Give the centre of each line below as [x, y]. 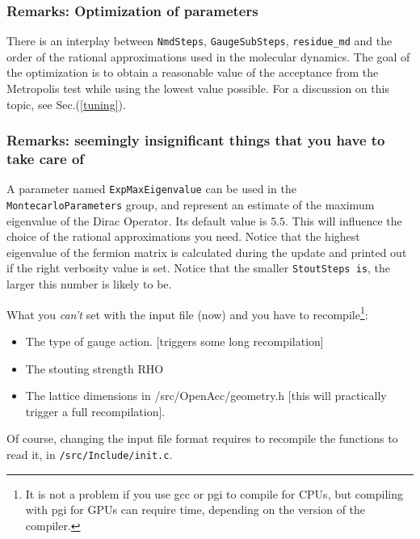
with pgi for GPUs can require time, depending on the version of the [195, 510]
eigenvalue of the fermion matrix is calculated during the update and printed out [207, 252]
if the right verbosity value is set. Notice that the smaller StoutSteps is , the [198, 268]
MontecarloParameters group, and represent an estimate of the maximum [191, 205]
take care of [46, 159]
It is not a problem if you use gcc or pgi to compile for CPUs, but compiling [214, 493]
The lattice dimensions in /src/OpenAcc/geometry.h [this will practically [206, 396]
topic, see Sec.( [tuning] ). [66, 104]
